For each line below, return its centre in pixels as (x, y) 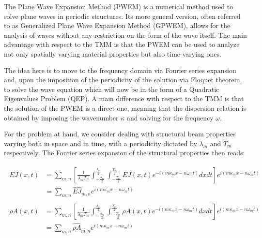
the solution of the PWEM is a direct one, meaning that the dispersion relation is (125, 108)
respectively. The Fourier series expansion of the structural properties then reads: (124, 153)
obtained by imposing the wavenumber (61, 117)
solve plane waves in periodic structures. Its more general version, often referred (122, 16)
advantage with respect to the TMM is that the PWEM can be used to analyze (122, 44)
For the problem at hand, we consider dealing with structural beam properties (120, 134)
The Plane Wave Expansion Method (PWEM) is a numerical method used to (119, 6)
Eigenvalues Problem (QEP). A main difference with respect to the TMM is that (124, 98)
